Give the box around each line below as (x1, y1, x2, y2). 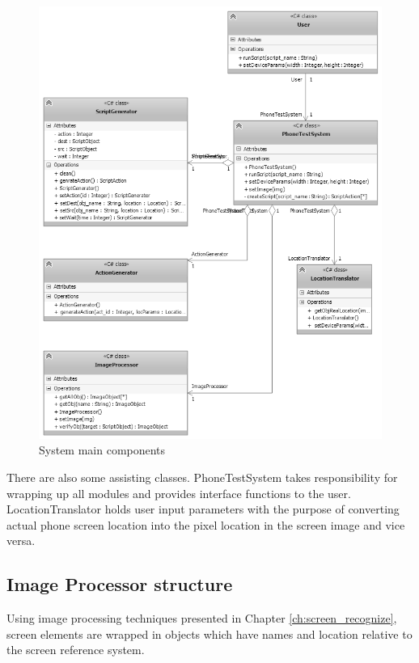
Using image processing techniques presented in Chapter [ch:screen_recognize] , (6, 610, 397, 627)
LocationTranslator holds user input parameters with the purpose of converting (6, 500, 400, 517)
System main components (39, 441, 166, 458)
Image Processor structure (6, 572, 233, 597)
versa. (6, 532, 36, 549)
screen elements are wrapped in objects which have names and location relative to (6, 625, 413, 642)
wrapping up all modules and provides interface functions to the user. (6, 484, 351, 501)
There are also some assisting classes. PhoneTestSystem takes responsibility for (6, 469, 398, 486)
